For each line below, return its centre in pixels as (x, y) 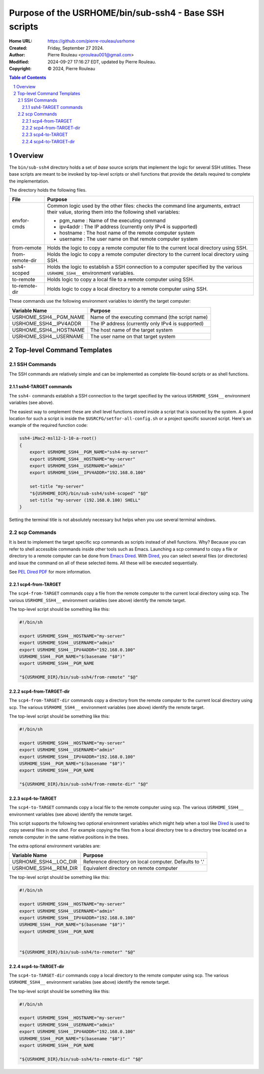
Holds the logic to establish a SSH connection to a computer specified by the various (145, 267)
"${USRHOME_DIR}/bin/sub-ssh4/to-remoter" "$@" (77, 952)
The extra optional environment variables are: (55, 846)
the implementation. (29, 181)
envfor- (21, 221)
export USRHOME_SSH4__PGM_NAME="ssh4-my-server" (89, 452)
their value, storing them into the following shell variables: (114, 212)
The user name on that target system (133, 336)
